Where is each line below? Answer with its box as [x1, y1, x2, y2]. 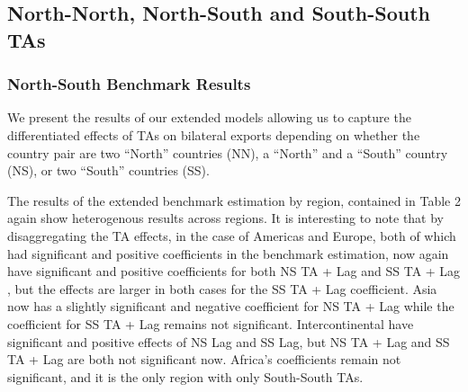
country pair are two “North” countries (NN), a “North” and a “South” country [7, 143, 448, 162]
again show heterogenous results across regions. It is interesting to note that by [7, 209, 445, 227]
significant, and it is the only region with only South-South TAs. [7, 367, 364, 386]
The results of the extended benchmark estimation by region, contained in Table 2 [7, 191, 461, 209]
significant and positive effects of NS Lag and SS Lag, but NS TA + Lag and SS [7, 332, 450, 351]
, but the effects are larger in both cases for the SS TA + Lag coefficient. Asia [7, 279, 437, 298]
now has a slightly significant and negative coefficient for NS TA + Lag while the [7, 297, 454, 316]
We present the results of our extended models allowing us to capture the [7, 108, 411, 127]
